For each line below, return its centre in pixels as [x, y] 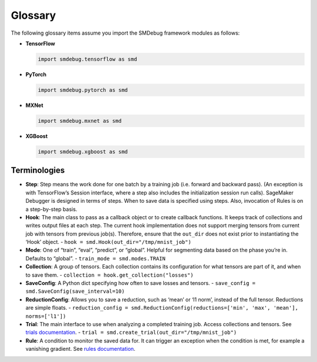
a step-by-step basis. [51, 209]
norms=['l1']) [46, 316]
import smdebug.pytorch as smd [83, 90]
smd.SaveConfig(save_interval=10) [75, 291]
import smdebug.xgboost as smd [83, 152]
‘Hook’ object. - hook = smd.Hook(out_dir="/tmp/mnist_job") [109, 242]
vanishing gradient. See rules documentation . [80, 349]
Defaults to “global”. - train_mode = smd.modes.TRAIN [95, 258]
